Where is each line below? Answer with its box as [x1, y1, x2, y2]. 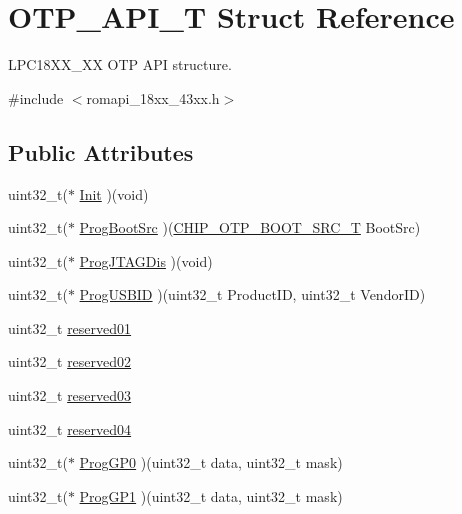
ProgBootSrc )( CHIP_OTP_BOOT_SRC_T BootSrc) [79, 217, 421, 238]
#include [8, 87, 64, 108]
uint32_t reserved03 [8, 385, 132, 406]
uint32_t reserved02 [8, 351, 132, 372]
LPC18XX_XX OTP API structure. [8, 54, 232, 75]
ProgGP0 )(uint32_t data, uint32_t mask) [79, 452, 343, 473]
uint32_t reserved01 [8, 317, 132, 338]
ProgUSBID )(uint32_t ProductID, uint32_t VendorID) [79, 284, 426, 305]
